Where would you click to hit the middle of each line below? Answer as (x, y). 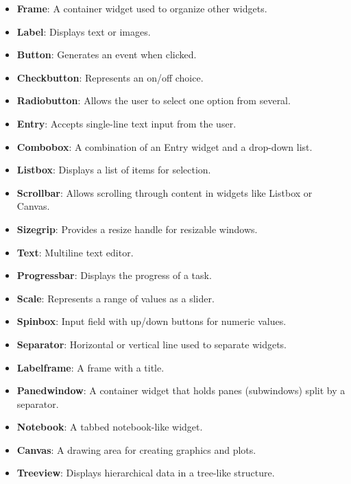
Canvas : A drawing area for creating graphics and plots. (136, 449)
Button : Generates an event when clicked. (107, 55)
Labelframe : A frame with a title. (90, 367)
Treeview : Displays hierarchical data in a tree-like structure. (146, 473)
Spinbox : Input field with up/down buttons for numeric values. (152, 321)
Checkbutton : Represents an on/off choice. (110, 77)
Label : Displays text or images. (84, 31)
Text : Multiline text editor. (75, 252)
